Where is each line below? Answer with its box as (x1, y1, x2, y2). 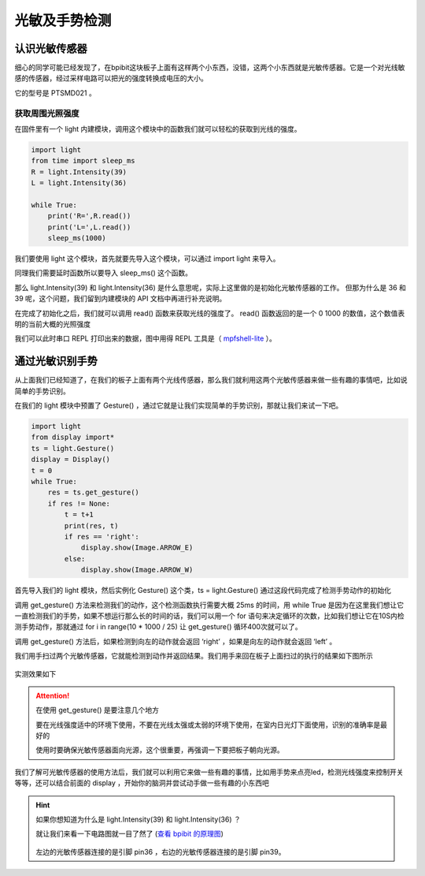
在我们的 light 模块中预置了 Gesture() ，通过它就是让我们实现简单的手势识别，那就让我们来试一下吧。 (14, 401, 343, 410)
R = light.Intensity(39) (31, 167, 128, 177)
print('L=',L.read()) (47, 222, 131, 232)
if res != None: (47, 499, 110, 508)
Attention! (35, 691, 70, 700)
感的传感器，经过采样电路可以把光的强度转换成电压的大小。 (14, 73, 208, 83)
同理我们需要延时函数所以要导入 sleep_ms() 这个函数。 (14, 268, 193, 278)
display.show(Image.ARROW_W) (80, 565, 194, 575)
